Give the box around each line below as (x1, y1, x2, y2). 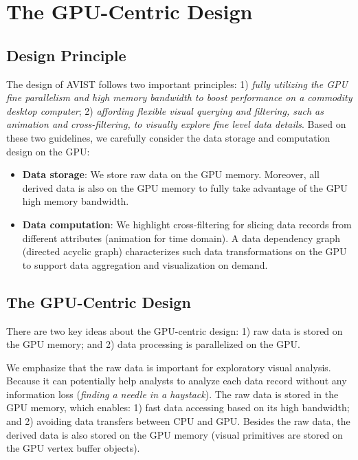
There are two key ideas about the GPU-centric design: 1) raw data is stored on (6, 323, 343, 338)
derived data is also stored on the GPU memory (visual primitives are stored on (6, 427, 343, 441)
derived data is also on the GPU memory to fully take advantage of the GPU (22, 180, 348, 195)
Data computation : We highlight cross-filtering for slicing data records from (22, 217, 352, 231)
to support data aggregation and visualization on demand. (22, 257, 268, 272)
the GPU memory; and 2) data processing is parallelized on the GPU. (6, 337, 300, 351)
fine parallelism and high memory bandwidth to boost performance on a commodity (6, 90, 353, 105)
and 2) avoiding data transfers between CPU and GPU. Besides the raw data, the (6, 414, 350, 428)
